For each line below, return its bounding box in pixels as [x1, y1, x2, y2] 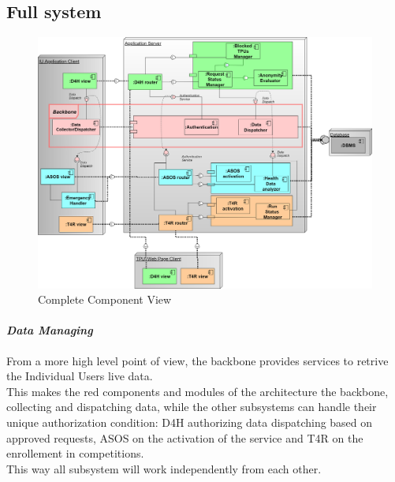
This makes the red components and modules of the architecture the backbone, [6, 383, 389, 399]
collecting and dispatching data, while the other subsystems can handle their [6, 398, 377, 415]
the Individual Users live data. [6, 368, 153, 384]
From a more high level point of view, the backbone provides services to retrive [6, 352, 389, 368]
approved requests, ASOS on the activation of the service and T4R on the [6, 429, 363, 446]
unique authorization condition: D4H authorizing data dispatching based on [6, 413, 373, 430]
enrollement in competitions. [6, 445, 144, 461]
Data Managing [6, 322, 93, 338]
